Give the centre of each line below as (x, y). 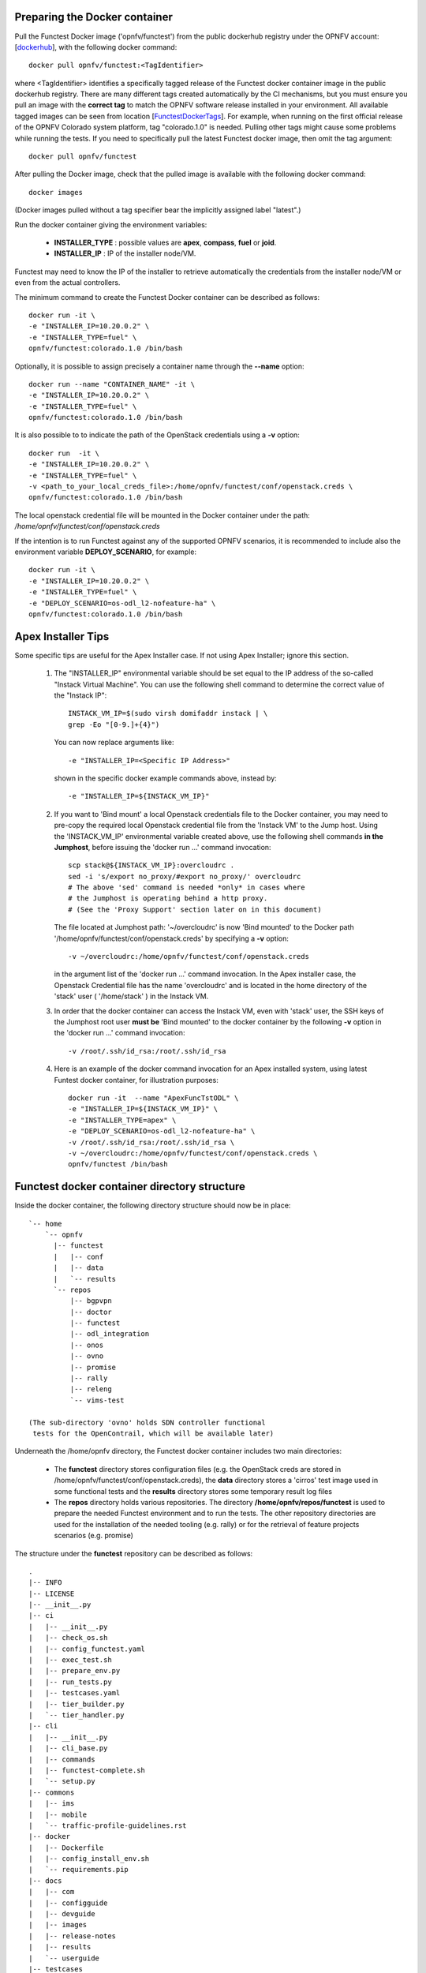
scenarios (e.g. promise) (94, 1536)
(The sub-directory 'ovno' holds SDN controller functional (147, 1422)
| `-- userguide (64, 1958)
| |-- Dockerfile (66, 1848)
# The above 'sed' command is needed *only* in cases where (187, 887)
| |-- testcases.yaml (75, 1693)
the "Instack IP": (80, 695)
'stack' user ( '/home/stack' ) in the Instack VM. (131, 996)
